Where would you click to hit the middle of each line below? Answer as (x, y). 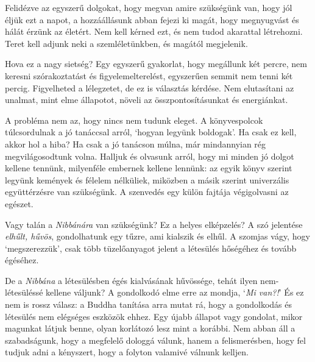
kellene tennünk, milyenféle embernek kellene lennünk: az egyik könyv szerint (149, 168)
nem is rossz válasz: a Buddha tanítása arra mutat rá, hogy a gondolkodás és (149, 304)
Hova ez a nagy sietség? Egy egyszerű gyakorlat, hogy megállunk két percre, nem (156, 64)
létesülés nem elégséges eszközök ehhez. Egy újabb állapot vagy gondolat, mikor (154, 316)
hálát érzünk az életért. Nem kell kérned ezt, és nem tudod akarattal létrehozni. (154, 31)
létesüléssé (24, 292)
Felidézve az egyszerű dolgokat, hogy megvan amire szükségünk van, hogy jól (149, 7)
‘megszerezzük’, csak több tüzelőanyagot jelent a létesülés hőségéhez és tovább (151, 248)
